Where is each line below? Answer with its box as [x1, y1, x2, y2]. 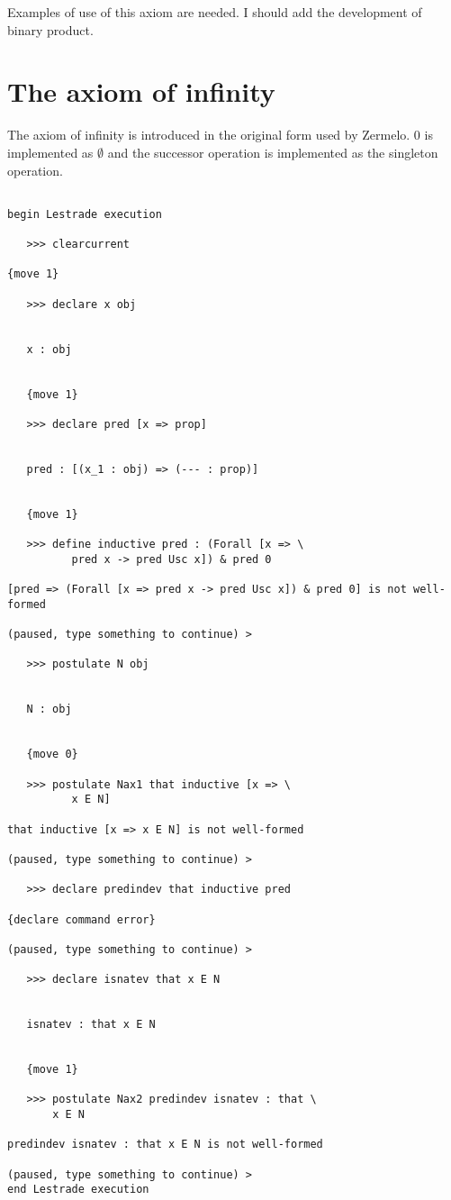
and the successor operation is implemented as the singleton [107, 142, 438, 161]
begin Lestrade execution [7, 207, 162, 221]
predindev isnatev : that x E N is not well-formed [7, 1138, 323, 1151]
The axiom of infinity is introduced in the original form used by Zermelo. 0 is [7, 125, 433, 144]
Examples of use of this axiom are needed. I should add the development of [7, 3, 422, 21]
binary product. [7, 20, 94, 39]
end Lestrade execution [7, 1183, 149, 1196]
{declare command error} [7, 913, 156, 926]
